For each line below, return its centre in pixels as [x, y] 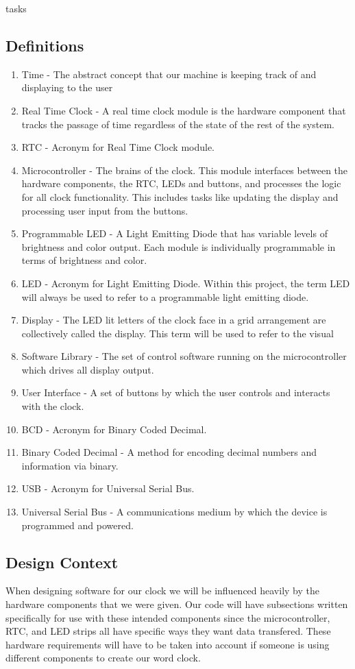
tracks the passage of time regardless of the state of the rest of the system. [178, 124]
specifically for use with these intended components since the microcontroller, [168, 617]
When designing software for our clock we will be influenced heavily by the [162, 591]
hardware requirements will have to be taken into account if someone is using [168, 644]
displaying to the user [67, 87]
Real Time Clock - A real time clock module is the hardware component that [184, 110]
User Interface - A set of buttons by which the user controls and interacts [176, 392]
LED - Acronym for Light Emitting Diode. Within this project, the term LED [186, 283]
